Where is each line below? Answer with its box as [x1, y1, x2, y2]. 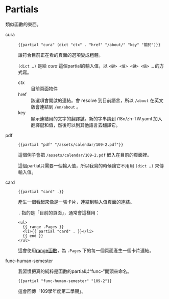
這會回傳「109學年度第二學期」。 [18, 288, 86, 294]
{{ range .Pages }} [22, 224, 64, 229]
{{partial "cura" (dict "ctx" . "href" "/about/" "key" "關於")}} [18, 42, 161, 47]
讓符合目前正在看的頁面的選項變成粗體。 [18, 52, 103, 58]
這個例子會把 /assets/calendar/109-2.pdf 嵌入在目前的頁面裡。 [18, 152, 152, 158]
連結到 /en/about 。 [39, 103, 81, 110]
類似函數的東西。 [5, 21, 41, 27]
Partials [5, 4, 39, 15]
